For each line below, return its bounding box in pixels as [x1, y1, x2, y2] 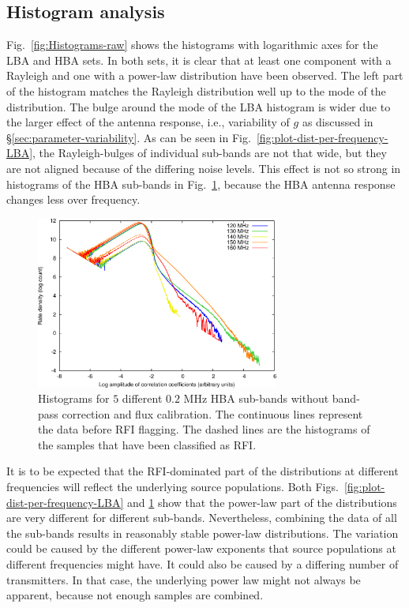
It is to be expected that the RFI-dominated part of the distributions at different [6, 463, 399, 479]
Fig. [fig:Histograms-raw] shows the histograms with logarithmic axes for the [6, 36, 378, 53]
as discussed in [302, 114, 373, 130]
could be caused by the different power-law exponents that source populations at [6, 540, 396, 557]
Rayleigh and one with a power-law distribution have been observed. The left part [6, 67, 403, 84]
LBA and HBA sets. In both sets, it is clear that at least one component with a [6, 51, 392, 68]
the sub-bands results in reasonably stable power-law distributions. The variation [6, 524, 399, 541]
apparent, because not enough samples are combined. [6, 587, 264, 603]
